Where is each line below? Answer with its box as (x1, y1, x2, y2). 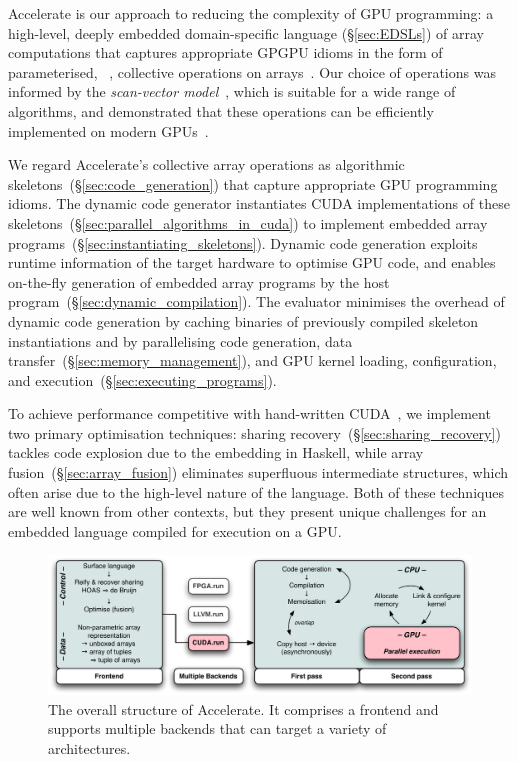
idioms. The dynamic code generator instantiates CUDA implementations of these (8, 193, 510, 214)
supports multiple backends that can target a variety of (48, 718, 387, 739)
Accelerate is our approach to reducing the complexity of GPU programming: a (8, 3, 494, 23)
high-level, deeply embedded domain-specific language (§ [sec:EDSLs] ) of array (8, 22, 484, 43)
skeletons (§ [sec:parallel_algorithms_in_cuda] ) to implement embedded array (8, 212, 488, 233)
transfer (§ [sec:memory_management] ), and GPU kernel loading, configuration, (8, 350, 497, 371)
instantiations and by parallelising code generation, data (8, 330, 353, 351)
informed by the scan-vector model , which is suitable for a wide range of (8, 81, 456, 102)
